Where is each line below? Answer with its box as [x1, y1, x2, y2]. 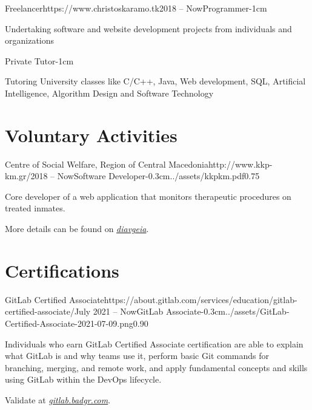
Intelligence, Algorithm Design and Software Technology [5, 86, 214, 99]
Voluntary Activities [5, 122, 178, 147]
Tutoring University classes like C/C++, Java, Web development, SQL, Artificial [5, 75, 306, 87]
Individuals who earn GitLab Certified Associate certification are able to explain [5, 337, 304, 350]
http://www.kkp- [208, 157, 273, 170]
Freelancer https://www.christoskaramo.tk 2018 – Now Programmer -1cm [5, 2, 267, 14]
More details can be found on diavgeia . [5, 222, 149, 235]
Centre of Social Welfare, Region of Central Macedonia [5, 157, 208, 170]
